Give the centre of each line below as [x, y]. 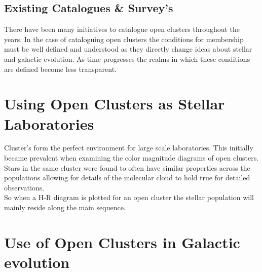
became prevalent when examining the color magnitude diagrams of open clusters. [132, 158]
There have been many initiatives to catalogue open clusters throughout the [122, 29]
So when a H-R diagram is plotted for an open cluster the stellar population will [129, 197]
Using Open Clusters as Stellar [115, 104]
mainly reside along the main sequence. [65, 207]
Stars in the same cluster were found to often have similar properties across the [127, 167]
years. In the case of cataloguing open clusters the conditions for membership [124, 39]
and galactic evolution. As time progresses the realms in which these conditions [127, 59]
